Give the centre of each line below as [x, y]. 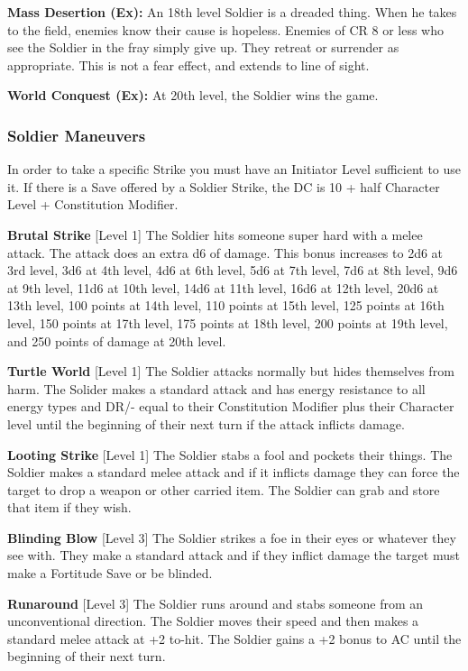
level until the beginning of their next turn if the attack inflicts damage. [206, 423]
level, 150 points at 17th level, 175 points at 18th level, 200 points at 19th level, [228, 322]
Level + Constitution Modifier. [93, 204]
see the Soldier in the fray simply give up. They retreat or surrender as [203, 47]
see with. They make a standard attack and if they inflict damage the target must [234, 555]
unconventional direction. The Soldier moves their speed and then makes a [213, 621]
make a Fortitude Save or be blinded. [110, 573]
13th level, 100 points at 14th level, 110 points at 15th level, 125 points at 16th [226, 305]
